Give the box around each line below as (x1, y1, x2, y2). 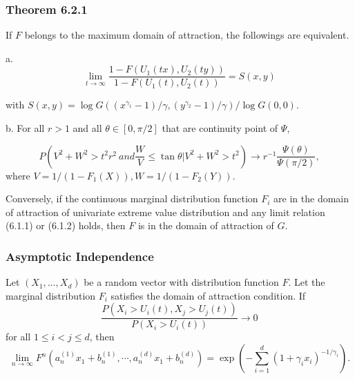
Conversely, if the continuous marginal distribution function (6, 191, 258, 206)
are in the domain (274, 191, 349, 206)
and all (73, 121, 102, 135)
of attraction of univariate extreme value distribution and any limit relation (6, 204, 325, 219)
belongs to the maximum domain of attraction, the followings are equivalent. (24, 28, 349, 42)
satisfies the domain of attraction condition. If (111, 288, 306, 302)
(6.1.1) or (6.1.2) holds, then (6, 218, 126, 233)
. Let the (288, 275, 325, 289)
